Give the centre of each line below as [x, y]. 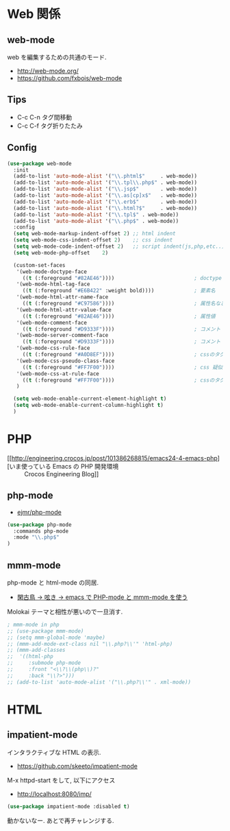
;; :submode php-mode [44, 663]
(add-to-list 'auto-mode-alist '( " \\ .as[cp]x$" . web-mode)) [105, 196]
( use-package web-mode [39, 163]
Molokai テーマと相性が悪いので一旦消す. [65, 611]
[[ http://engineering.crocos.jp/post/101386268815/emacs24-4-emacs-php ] [114, 458]
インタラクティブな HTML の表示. [54, 752]
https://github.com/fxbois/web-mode [69, 78]
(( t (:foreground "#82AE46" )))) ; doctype [122, 278]
